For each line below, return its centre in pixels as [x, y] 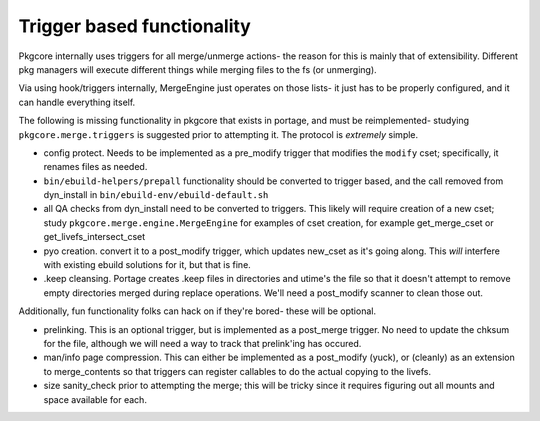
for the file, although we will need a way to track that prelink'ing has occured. [202, 343]
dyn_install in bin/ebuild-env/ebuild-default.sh [156, 195]
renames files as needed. [95, 167]
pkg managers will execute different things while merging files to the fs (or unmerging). [197, 69]
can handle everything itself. [77, 102]
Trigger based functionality [135, 26]
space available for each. [95, 399]
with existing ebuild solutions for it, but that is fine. [147, 265]
